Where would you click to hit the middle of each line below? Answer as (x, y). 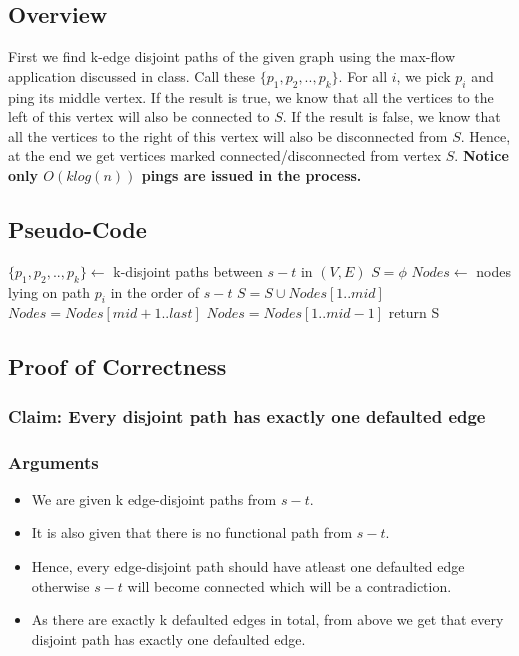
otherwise (60, 585)
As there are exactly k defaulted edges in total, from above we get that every (267, 619)
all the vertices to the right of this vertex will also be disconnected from (228, 135)
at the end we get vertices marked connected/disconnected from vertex (225, 155)
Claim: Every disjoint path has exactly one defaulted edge (247, 415)
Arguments (53, 461)
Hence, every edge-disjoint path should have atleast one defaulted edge (248, 565)
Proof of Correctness (117, 366)
